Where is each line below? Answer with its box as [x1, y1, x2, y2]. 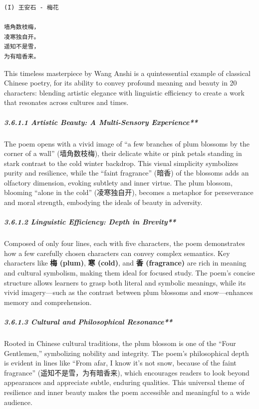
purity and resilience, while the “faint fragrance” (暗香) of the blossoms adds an [4, 167, 249, 178]
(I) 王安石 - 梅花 [4, 4, 59, 11]
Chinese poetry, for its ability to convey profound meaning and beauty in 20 [4, 77, 237, 88]
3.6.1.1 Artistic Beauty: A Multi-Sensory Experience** [4, 116, 198, 127]
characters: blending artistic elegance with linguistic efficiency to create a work [4, 87, 245, 97]
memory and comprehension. [4, 296, 92, 307]
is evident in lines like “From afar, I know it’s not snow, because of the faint [4, 357, 237, 368]
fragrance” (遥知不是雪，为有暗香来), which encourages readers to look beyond [4, 367, 250, 377]
